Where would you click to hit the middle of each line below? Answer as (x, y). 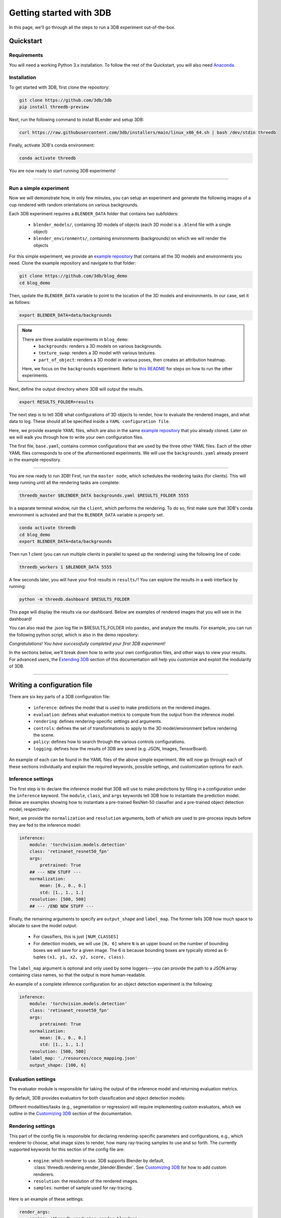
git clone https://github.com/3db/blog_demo (73, 276)
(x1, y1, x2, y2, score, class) (85, 957)
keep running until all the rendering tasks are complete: (64, 482)
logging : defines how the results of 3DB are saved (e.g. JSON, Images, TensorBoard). (121, 748)
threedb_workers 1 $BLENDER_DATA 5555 (66, 567)
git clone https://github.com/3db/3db (66, 100)
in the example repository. (35, 460)
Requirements (26, 55)
